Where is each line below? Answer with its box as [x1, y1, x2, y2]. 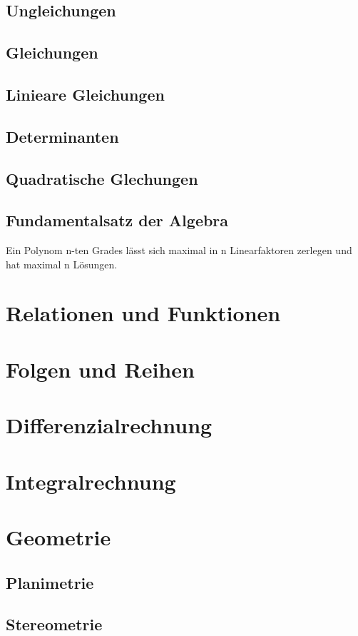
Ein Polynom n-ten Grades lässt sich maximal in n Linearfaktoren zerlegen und [6, 243, 352, 258]
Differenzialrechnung [6, 410, 213, 440]
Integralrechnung [6, 466, 176, 495]
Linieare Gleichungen [6, 83, 165, 105]
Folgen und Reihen [6, 354, 195, 383]
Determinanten [6, 125, 119, 147]
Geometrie [6, 522, 111, 551]
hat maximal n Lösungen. [6, 256, 118, 271]
